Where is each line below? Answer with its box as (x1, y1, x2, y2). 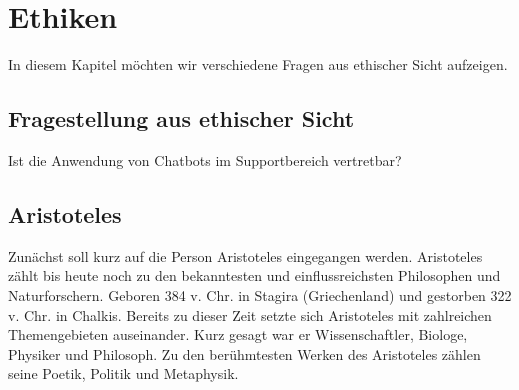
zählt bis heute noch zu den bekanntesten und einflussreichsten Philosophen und (8, 265, 501, 286)
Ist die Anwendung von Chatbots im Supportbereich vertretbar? (8, 149, 402, 170)
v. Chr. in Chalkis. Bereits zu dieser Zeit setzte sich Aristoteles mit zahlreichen (8, 304, 492, 325)
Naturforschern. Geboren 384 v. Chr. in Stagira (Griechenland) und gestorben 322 (8, 284, 512, 305)
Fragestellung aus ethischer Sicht (8, 103, 355, 134)
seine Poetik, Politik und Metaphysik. (8, 363, 239, 384)
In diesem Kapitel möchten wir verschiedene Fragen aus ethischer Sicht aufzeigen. (8, 54, 508, 75)
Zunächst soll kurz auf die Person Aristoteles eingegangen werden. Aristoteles (8, 245, 483, 266)
